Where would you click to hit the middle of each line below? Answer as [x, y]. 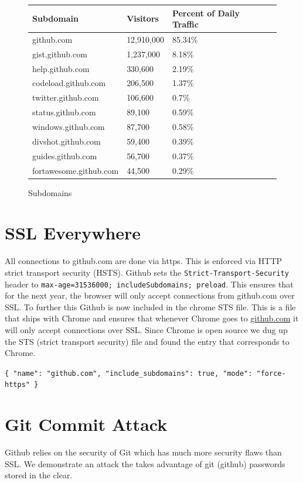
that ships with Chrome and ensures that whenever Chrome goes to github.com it [152, 318]
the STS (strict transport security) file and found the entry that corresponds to [147, 341]
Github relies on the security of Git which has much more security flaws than [143, 452]
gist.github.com [60, 54]
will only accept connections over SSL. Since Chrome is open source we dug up [146, 330]
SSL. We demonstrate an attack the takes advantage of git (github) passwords [145, 463]
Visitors [143, 18]
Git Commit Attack [86, 424]
